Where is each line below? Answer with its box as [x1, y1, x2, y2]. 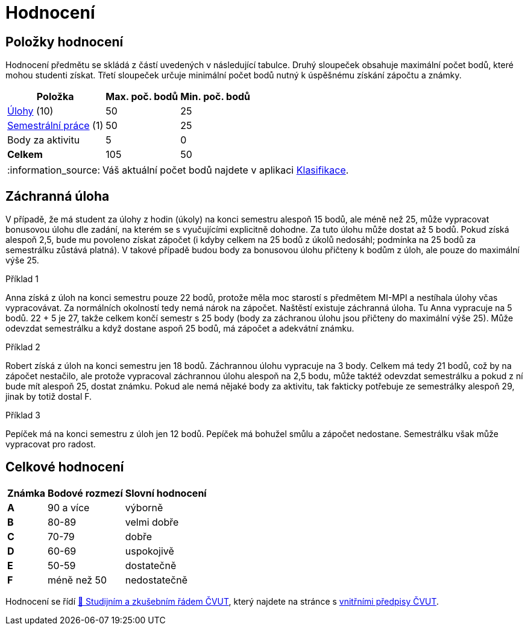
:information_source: [7, 164, 101, 177]
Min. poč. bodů [180, 90, 251, 103]
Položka [36, 90, 74, 103]
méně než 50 [48, 573, 107, 586]
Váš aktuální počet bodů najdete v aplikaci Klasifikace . [102, 164, 349, 177]
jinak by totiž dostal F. [5, 391, 92, 402]
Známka [7, 487, 46, 499]
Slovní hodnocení [125, 487, 207, 499]
